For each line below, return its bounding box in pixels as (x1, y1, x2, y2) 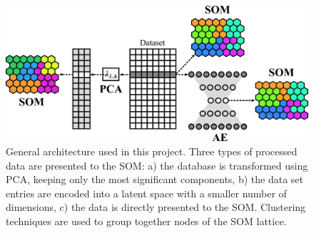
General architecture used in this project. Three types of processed (6, 144, 298, 159)
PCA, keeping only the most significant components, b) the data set (6, 172, 303, 187)
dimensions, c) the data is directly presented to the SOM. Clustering (6, 200, 306, 214)
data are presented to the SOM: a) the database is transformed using (6, 157, 308, 172)
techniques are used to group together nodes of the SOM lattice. (6, 214, 287, 229)
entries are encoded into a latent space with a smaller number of (6, 185, 287, 200)
